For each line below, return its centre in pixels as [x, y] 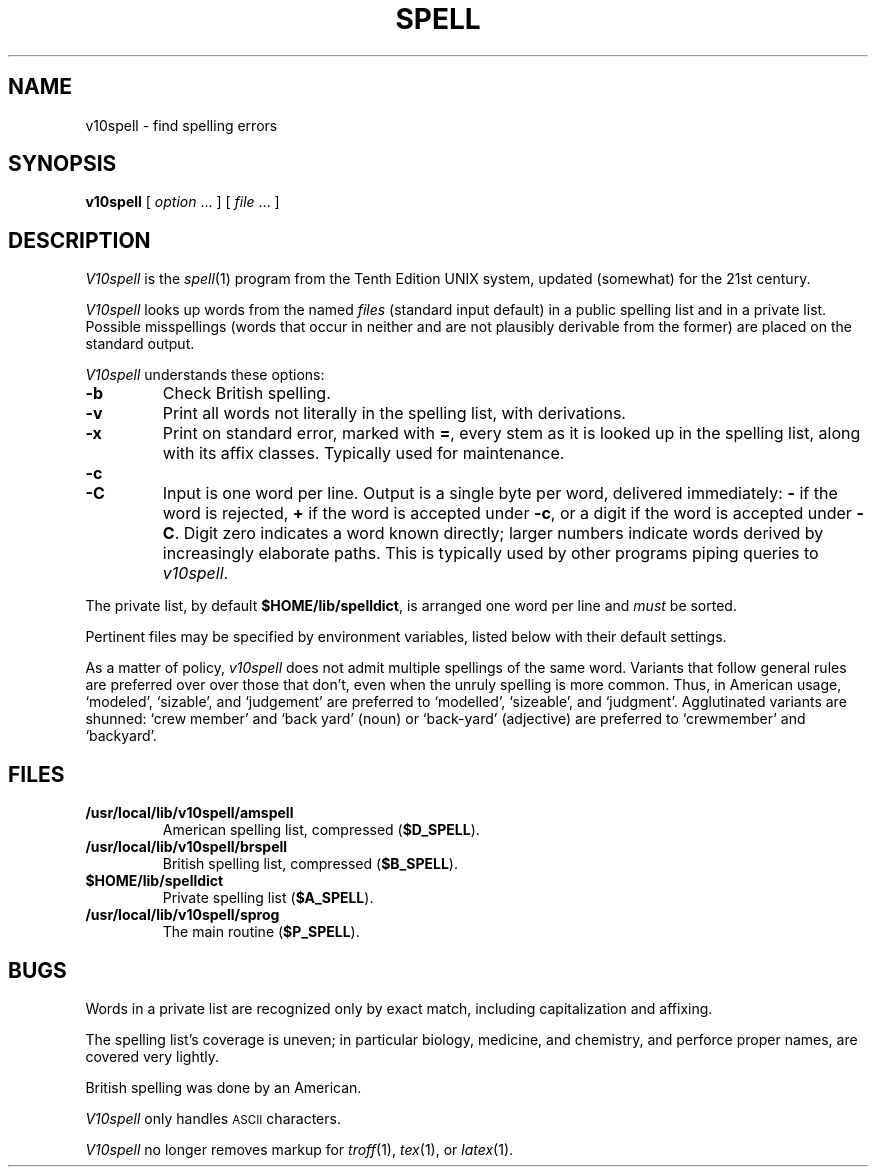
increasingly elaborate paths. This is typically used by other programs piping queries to [490, 553]
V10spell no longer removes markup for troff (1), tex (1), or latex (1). [299, 1149]
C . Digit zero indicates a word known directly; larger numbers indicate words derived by [493, 533]
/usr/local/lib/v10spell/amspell [189, 813]
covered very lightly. [152, 1056]
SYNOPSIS [62, 164]
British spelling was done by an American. [223, 1087]
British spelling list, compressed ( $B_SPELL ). [310, 864]
